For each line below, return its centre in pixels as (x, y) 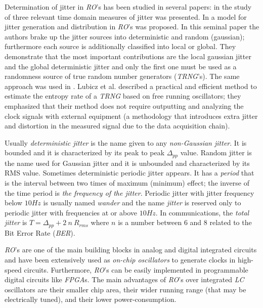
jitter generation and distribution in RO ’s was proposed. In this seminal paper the (132, 27)
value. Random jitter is (216, 152)
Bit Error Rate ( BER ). (40, 232)
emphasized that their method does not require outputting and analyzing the (124, 105)
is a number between (150, 222)
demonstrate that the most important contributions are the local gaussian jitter (128, 56)
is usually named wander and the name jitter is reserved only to (142, 203)
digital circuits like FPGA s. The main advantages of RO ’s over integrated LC (124, 279)
